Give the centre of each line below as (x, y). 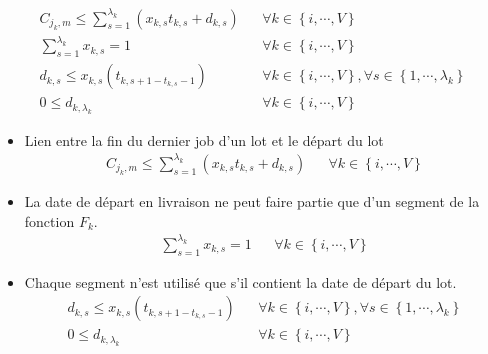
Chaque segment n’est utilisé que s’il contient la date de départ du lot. (240, 281)
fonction (49, 220)
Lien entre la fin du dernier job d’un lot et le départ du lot (204, 139)
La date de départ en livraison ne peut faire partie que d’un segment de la (252, 201)
